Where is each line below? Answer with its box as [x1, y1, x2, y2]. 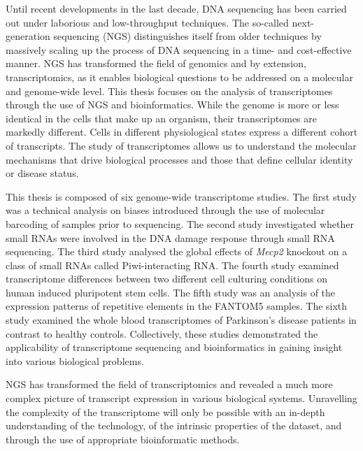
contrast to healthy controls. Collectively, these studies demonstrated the [6, 326, 318, 341]
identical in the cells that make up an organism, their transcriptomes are [6, 110, 317, 125]
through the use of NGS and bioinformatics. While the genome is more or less [6, 97, 339, 112]
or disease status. [6, 166, 79, 180]
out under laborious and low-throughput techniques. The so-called [6, 15, 289, 29]
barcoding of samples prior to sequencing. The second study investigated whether [6, 216, 355, 231]
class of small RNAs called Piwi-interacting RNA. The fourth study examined [6, 257, 339, 272]
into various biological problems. [6, 353, 144, 368]
